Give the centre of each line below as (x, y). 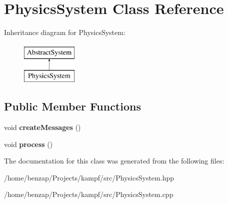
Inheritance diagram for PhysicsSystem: (65, 32)
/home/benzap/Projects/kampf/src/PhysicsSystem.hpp (89, 177)
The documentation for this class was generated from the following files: (114, 161)
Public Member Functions (72, 106)
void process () (28, 144)
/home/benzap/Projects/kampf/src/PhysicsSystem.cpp (89, 194)
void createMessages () (42, 127)
